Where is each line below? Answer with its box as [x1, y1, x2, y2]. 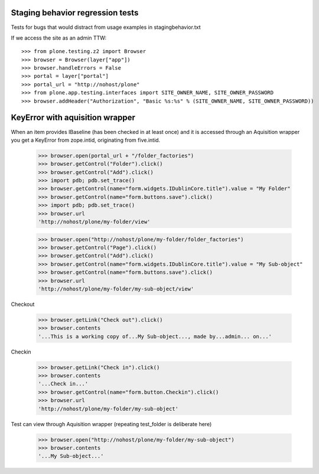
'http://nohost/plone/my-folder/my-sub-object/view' [38, 285, 194, 292]
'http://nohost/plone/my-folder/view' [38, 218, 151, 225]
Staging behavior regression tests [11, 8, 139, 18]
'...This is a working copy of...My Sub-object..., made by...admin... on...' [38, 333, 272, 339]
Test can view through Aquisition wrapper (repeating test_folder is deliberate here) [11, 420, 212, 427]
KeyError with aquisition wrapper [11, 113, 136, 123]
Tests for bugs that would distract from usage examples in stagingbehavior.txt [11, 24, 201, 31]
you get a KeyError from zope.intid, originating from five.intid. [11, 136, 161, 143]
